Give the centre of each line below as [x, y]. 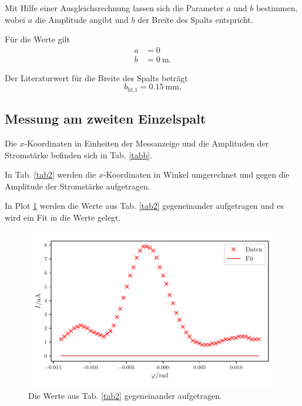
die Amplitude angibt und [82, 19]
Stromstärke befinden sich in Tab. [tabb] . [79, 154]
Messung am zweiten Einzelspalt [105, 119]
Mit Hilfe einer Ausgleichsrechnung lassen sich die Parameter [114, 8]
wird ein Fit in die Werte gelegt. [63, 217]
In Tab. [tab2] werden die [51, 174]
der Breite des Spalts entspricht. [195, 19]
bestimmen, [277, 8]
